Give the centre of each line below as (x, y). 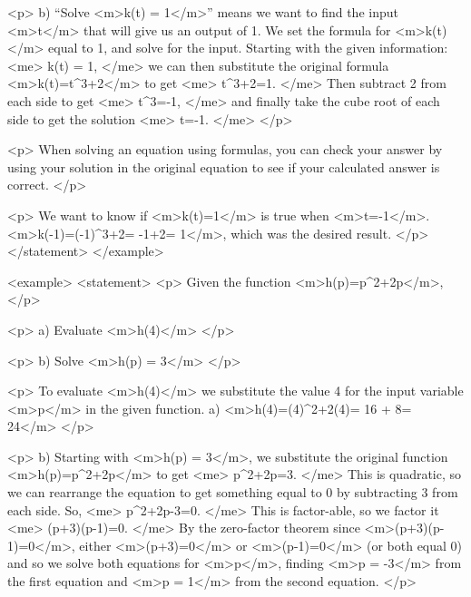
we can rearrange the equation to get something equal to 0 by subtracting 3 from (233, 492)
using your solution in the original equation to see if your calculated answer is (224, 166)
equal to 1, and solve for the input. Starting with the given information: (248, 48)
